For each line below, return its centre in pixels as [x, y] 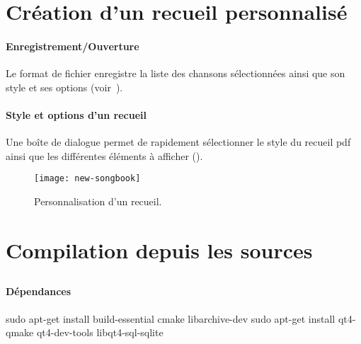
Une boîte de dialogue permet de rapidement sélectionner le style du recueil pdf [178, 142]
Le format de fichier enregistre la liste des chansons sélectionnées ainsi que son [176, 73]
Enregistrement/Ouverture [73, 46]
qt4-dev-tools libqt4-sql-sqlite [100, 332]
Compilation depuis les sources [159, 250]
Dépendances [39, 291]
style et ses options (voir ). [64, 87]
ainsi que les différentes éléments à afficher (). [104, 155]
